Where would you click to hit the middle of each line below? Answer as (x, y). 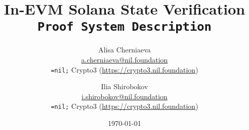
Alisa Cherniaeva (124, 50)
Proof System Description (124, 27)
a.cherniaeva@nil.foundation (124, 60)
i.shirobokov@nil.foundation (124, 96)
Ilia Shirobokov (124, 86)
